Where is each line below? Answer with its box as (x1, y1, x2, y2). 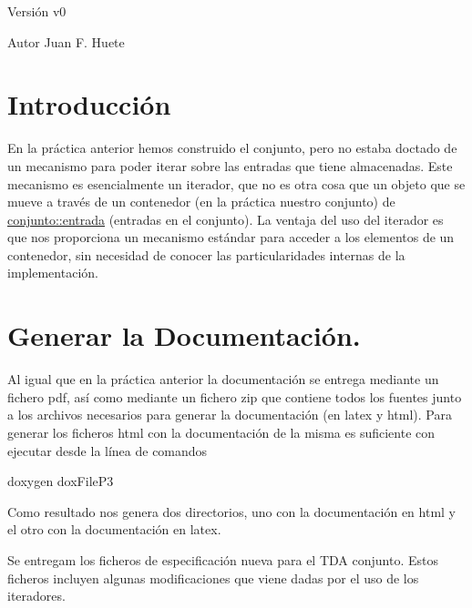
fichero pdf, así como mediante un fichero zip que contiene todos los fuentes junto (7, 387, 462, 406)
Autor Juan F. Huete (7, 32, 125, 51)
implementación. (7, 263, 98, 282)
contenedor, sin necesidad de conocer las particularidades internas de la (7, 245, 405, 264)
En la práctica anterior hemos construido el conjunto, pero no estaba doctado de (7, 138, 457, 157)
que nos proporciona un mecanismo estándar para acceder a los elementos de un (7, 228, 455, 247)
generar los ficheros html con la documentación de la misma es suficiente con (7, 422, 436, 441)
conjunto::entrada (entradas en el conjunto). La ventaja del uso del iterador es (7, 209, 444, 228)
